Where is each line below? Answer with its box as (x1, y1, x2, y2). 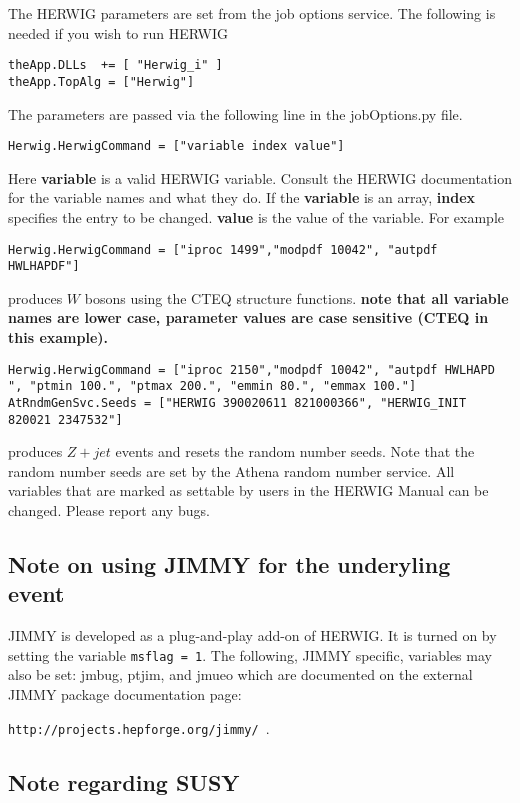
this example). (8, 327, 109, 348)
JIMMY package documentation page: (8, 684, 242, 705)
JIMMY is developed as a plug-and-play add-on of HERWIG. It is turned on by (8, 625, 497, 646)
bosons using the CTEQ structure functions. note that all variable (84, 287, 509, 308)
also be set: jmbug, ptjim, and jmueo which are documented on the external (8, 664, 473, 685)
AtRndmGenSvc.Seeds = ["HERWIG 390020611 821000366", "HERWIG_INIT (8, 395, 467, 410)
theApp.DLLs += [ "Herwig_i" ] (8, 58, 223, 73)
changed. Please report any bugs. (8, 500, 210, 521)
